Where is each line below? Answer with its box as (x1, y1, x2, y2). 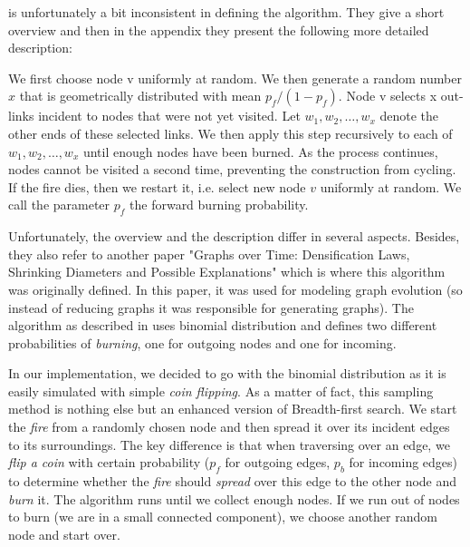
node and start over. (8, 524, 120, 543)
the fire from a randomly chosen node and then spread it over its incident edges (8, 417, 450, 436)
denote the (379, 106, 439, 125)
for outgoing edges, (225, 453, 331, 472)
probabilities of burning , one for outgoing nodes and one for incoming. (8, 333, 397, 352)
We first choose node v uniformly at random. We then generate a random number (8, 68, 462, 87)
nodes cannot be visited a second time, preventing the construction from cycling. (8, 160, 456, 179)
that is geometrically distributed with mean (19, 86, 262, 105)
